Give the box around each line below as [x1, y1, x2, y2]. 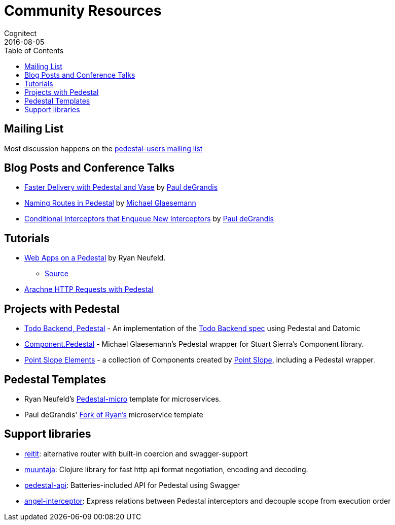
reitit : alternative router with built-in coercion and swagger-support [24, 449, 248, 458]
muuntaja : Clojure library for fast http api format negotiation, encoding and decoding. [24, 465, 308, 474]
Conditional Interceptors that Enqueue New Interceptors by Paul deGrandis [24, 214, 274, 223]
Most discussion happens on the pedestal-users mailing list [4, 144, 203, 153]
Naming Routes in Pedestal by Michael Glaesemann [24, 199, 196, 208]
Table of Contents [4, 46, 64, 55]
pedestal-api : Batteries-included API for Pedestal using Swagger [24, 480, 240, 489]
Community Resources [4, 2, 162, 19]
